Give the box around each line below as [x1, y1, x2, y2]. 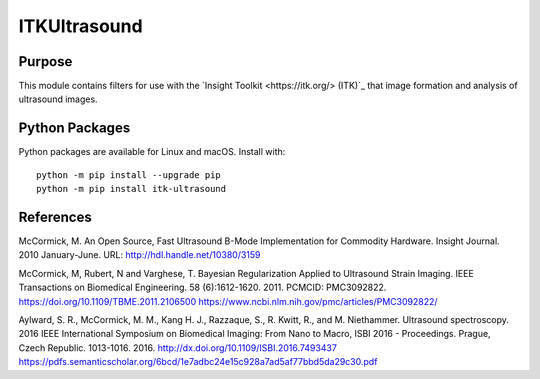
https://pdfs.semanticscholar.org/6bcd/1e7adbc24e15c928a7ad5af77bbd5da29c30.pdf [18, 356, 378, 368]
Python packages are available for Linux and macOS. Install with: [18, 146, 286, 158]
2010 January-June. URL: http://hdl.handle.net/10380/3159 [18, 249, 261, 261]
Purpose [18, 53, 73, 70]
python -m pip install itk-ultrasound [36, 183, 227, 195]
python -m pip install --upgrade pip [36, 169, 222, 180]
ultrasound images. [18, 93, 99, 105]
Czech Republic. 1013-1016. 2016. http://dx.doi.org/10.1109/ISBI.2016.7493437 [18, 341, 337, 354]
